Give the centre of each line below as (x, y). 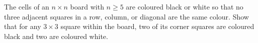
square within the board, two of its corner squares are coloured (157, 26)
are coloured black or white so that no (185, 6)
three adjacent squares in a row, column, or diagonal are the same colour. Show (126, 16)
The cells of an (27, 6)
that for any (23, 26)
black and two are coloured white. (56, 36)
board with (87, 6)
